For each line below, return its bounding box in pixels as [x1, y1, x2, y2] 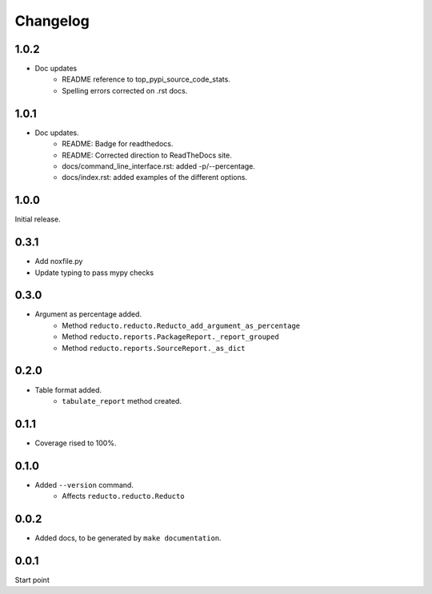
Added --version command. [34, 480, 134, 489]
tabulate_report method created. [62, 396, 182, 405]
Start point [14, 575, 50, 584]
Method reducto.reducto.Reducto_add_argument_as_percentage [62, 321, 301, 330]
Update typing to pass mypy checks [34, 268, 154, 277]
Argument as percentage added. [34, 309, 142, 319]
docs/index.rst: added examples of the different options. [62, 173, 248, 182]
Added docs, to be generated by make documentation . [34, 533, 222, 543]
